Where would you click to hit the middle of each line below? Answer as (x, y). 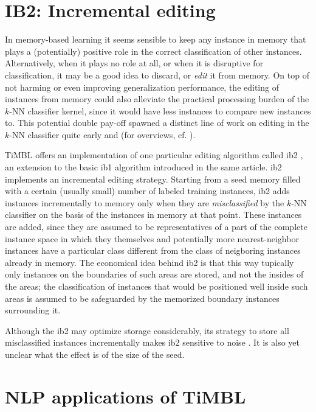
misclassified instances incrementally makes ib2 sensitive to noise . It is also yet (152, 342)
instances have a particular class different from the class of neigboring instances (153, 250)
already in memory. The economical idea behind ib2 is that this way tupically (149, 262)
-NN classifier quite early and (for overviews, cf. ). (102, 134)
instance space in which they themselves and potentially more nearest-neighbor (152, 238)
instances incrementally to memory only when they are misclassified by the (145, 202)
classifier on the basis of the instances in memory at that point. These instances (153, 215)
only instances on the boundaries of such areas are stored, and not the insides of (154, 274)
